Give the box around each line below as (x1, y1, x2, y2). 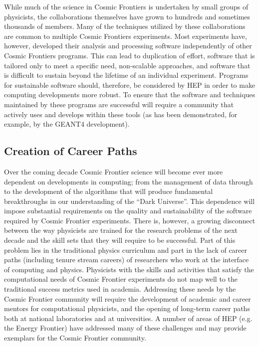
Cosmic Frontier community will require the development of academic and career (4, 293, 251, 304)
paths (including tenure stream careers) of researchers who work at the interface (4, 254, 249, 265)
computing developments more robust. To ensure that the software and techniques (4, 89, 256, 100)
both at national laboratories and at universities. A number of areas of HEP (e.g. (4, 313, 253, 323)
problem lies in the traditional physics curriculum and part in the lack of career (4, 244, 248, 255)
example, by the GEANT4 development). (4, 119, 130, 129)
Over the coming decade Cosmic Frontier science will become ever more (4, 166, 223, 176)
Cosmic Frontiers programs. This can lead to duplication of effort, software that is (4, 50, 255, 60)
